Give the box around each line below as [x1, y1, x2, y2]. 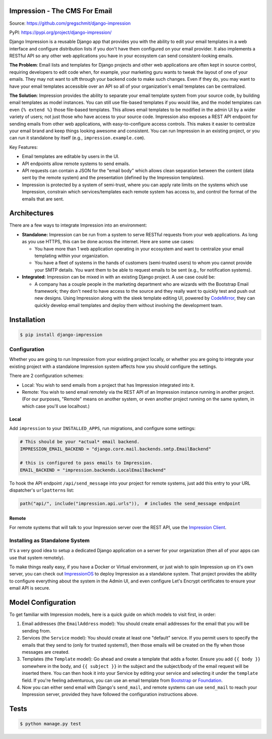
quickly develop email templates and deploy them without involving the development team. [34, 302, 223, 308]
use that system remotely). [9, 554, 65, 560]
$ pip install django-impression [20, 332, 103, 338]
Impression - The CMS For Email [9, 7, 112, 15]
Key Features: [9, 144, 38, 150]
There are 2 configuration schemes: [9, 373, 84, 379]
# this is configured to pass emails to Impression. [20, 460, 153, 466]
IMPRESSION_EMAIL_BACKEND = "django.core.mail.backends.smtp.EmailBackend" [20, 446, 212, 452]
